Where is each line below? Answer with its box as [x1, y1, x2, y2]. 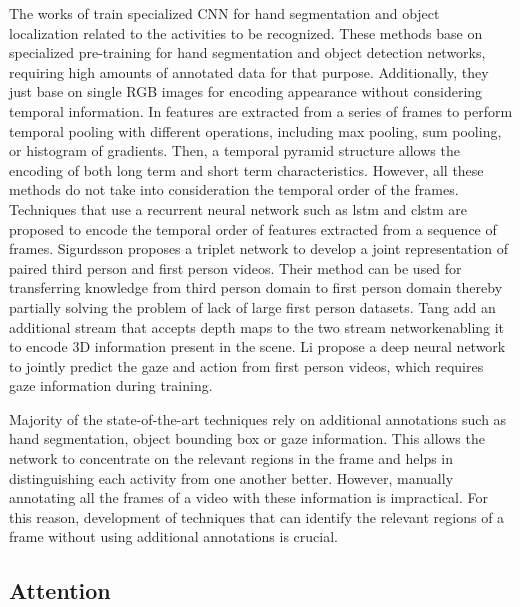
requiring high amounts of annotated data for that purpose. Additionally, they [9, 61, 489, 82]
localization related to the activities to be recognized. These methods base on [9, 22, 483, 43]
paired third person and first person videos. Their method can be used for [9, 257, 462, 278]
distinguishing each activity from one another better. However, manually [9, 467, 454, 488]
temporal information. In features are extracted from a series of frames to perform [9, 100, 513, 121]
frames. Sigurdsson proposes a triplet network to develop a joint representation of [9, 238, 508, 259]
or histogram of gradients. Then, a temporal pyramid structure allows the [9, 140, 460, 161]
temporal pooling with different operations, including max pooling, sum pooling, [9, 120, 502, 141]
